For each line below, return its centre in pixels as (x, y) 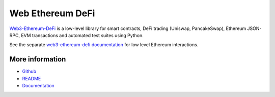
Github (29, 72)
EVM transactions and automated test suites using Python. (82, 35)
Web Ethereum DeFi (52, 13)
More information (38, 59)
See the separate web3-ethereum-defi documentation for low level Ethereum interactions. (104, 45)
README (32, 78)
